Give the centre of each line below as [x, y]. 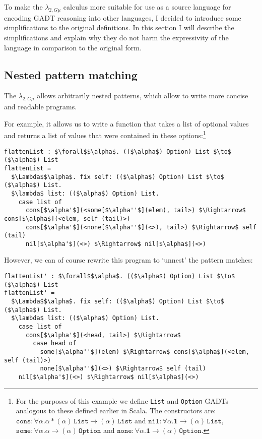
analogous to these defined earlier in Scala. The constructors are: [116, 411]
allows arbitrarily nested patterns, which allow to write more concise [143, 96]
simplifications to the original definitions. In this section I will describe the [119, 27]
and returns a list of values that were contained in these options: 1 [105, 135]
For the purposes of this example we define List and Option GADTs [122, 400]
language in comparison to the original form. [73, 47]
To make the [23, 7]
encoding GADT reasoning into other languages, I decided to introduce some [123, 17]
